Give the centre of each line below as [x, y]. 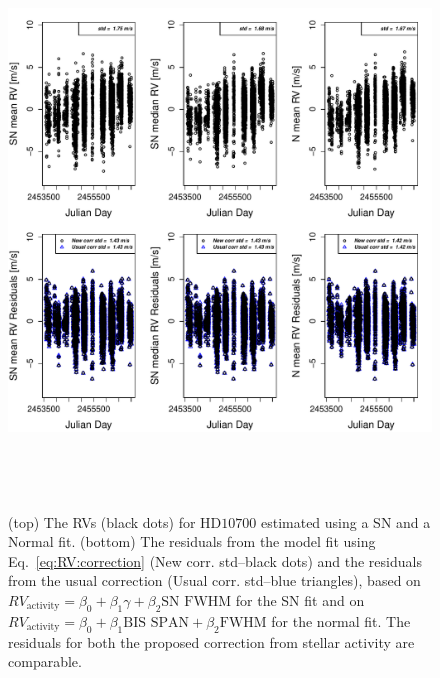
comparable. [45, 661]
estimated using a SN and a [345, 521]
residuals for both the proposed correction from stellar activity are [211, 641]
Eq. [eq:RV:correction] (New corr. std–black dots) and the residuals [215, 560]
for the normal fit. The [341, 620]
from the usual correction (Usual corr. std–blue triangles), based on [214, 580]
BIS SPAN [156, 622]
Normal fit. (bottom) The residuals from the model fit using [192, 541]
